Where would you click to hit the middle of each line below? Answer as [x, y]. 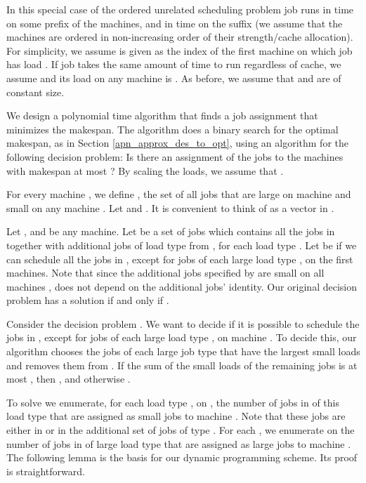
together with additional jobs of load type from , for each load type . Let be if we [182, 245]
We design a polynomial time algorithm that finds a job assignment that [162, 115]
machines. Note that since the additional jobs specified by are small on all [165, 273]
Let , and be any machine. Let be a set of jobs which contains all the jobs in [171, 231]
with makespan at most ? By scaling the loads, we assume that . [145, 170]
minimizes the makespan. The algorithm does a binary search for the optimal [172, 129]
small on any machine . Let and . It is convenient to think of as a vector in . [170, 207]
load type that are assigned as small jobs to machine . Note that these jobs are [176, 416]
